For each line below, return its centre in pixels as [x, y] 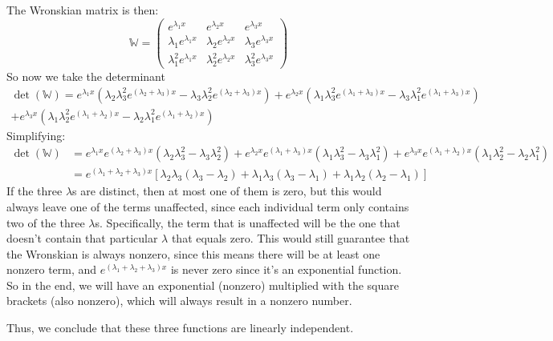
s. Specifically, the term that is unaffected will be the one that [248, 222]
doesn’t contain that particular [82, 238]
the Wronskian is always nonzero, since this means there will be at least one [193, 253]
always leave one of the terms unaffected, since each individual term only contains [208, 206]
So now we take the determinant [86, 76]
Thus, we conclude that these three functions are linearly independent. [180, 328]
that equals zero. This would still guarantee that [291, 238]
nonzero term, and [52, 269]
